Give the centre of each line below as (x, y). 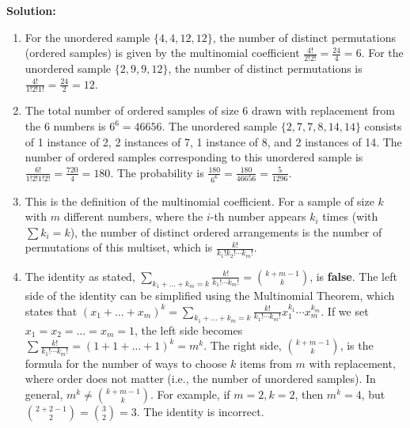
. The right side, (243, 345)
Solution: (31, 10)
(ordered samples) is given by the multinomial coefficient (162, 53)
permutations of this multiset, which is (119, 247)
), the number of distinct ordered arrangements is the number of (226, 231)
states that (51, 311)
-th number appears (258, 216)
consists (383, 126)
